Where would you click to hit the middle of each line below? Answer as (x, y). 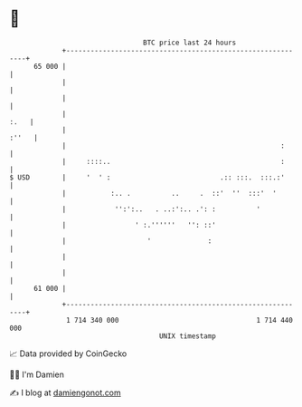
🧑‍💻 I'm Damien (37, 374)
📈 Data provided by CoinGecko (68, 354)
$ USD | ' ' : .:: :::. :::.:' (147, 177)
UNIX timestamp (188, 336)
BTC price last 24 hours (190, 43)
